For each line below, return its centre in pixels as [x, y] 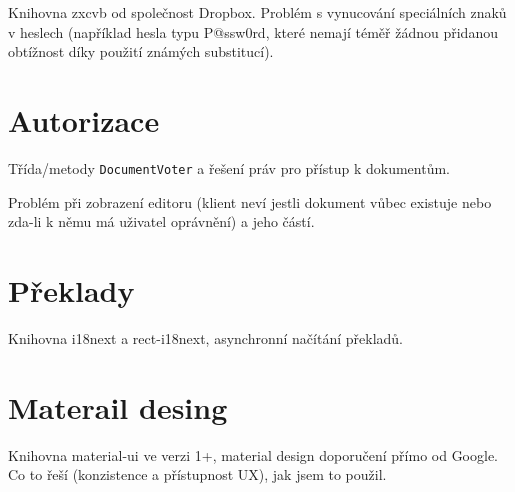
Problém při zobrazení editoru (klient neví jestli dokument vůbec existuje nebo [250, 201]
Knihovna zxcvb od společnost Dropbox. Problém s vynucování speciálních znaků [257, 12]
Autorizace [84, 119]
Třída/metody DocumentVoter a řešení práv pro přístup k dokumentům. [229, 167]
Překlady [71, 289]
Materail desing [118, 406]
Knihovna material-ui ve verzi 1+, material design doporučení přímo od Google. [253, 454]
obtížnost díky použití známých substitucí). [141, 51]
